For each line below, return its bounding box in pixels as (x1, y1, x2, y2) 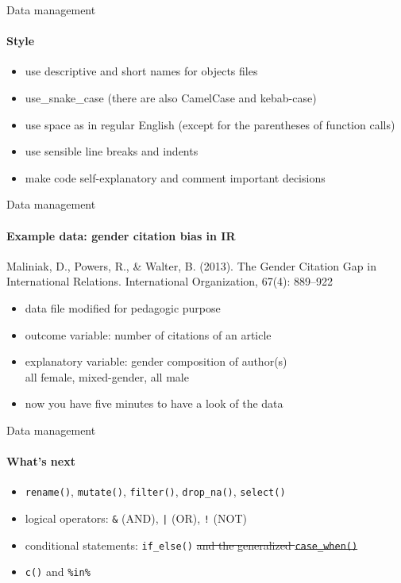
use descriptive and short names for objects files (25, 63, 258, 79)
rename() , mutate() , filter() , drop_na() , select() (25, 483, 286, 500)
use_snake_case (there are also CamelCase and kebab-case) (25, 89, 317, 105)
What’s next (6, 453, 75, 470)
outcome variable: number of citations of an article (25, 326, 272, 343)
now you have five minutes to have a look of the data (25, 395, 283, 412)
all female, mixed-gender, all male (25, 368, 189, 385)
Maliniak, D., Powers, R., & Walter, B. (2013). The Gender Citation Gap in (6, 257, 376, 274)
